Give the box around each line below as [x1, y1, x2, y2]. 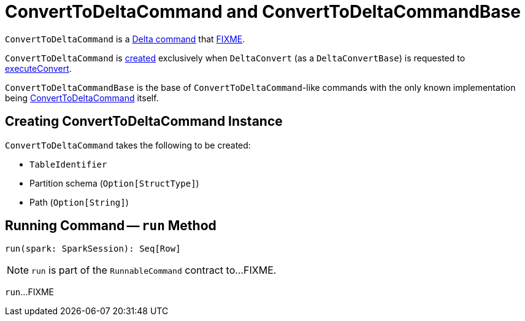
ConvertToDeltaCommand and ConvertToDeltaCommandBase [5, 1, 521, 22]
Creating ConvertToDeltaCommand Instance [5, 114, 283, 130]
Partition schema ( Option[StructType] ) [29, 177, 199, 188]
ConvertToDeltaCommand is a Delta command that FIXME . [5, 33, 245, 44]
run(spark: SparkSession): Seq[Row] [5, 244, 181, 254]
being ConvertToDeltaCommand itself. [5, 92, 159, 103]
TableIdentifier [29, 159, 107, 169]
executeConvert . [5, 63, 72, 74]
